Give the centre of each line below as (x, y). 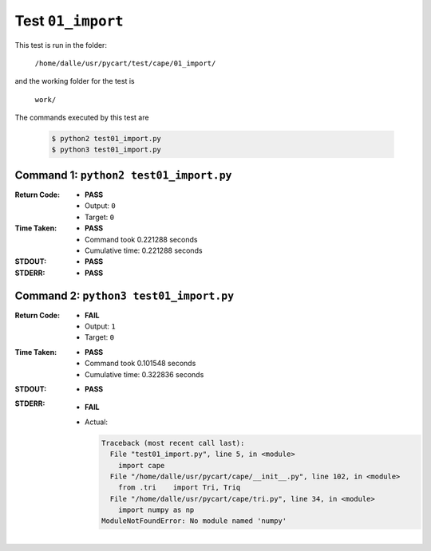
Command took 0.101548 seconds (140, 364)
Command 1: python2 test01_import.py (123, 175)
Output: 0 (100, 206)
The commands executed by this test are (82, 118)
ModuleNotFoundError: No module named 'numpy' (194, 521)
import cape (142, 465)
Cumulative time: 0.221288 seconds (144, 250)
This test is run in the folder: (61, 45)
